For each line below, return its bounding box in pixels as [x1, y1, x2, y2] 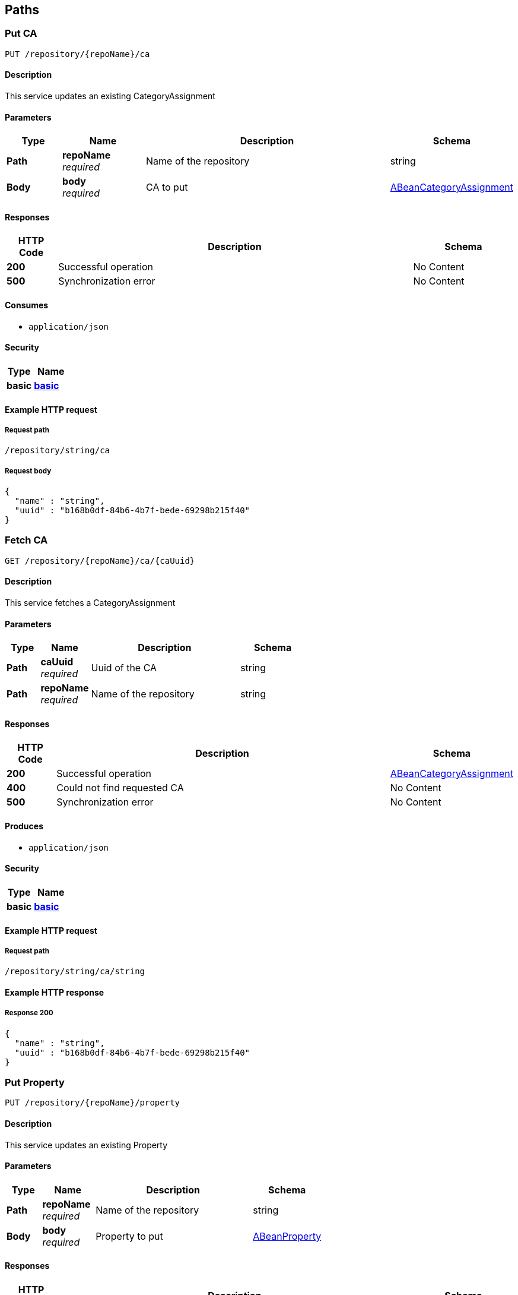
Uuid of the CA [91, 662, 157, 674]
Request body [5, 466, 52, 475]
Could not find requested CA [56, 782, 184, 794]
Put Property [5, 1076, 65, 1089]
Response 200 [5, 1009, 53, 1018]
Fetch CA [5, 534, 48, 547]
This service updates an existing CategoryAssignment [5, 91, 215, 102]
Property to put [96, 1230, 163, 1242]
